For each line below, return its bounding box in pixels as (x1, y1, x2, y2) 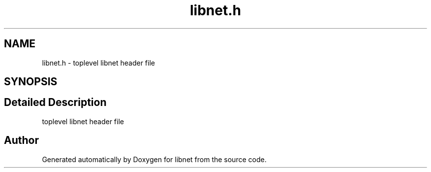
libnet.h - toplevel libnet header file (42, 58, 155, 67)
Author (4, 134, 39, 147)
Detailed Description (4, 96, 107, 109)
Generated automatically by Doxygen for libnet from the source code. (42, 155, 267, 164)
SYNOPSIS (4, 75, 58, 88)
